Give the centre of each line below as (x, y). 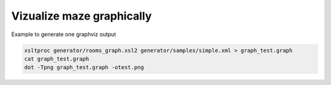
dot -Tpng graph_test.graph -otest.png (84, 68)
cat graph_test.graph (57, 59)
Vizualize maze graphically (82, 16)
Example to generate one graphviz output (64, 34)
